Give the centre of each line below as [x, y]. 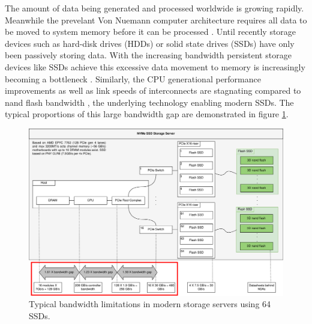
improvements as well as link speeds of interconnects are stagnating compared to [153, 90]
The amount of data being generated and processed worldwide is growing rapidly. [154, 8]
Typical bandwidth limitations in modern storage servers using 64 [150, 304]
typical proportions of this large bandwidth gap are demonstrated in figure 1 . [147, 114]
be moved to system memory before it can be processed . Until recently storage [151, 32]
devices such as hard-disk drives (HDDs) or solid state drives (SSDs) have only [150, 43]
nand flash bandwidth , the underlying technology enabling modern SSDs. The [149, 102]
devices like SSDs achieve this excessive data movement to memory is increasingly [155, 66]
